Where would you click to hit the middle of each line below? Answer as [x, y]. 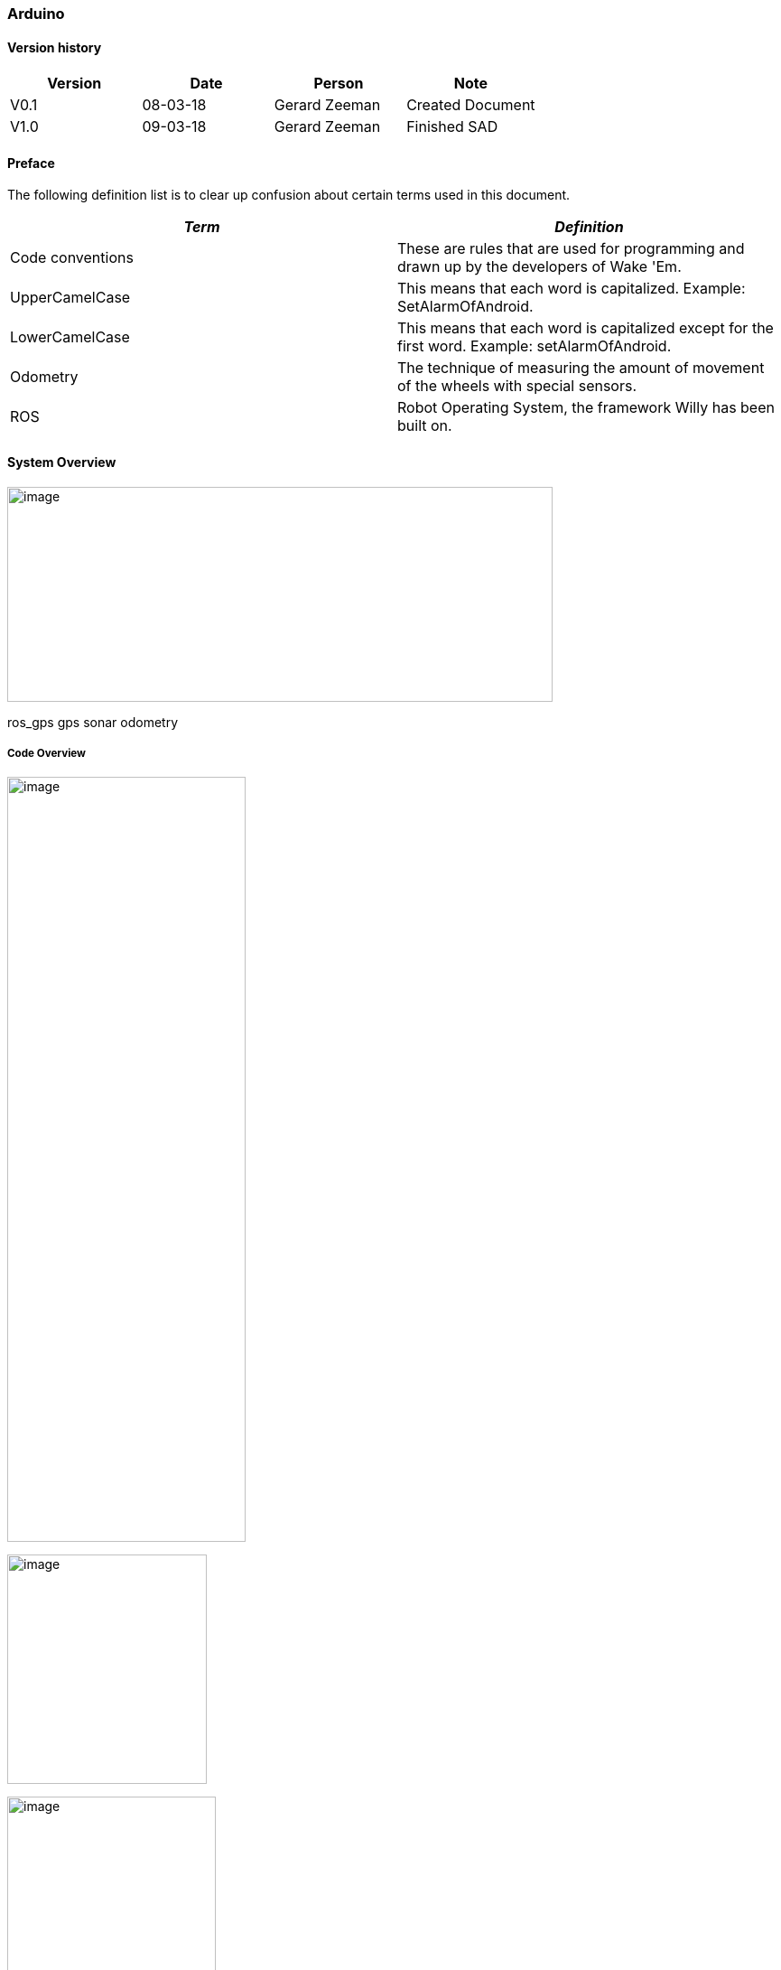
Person [339, 84]
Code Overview [46, 754]
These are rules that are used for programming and [571, 249]
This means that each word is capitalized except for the [586, 328]
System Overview [62, 462]
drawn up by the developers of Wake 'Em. [539, 267]
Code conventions [72, 258]
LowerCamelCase [70, 337]
